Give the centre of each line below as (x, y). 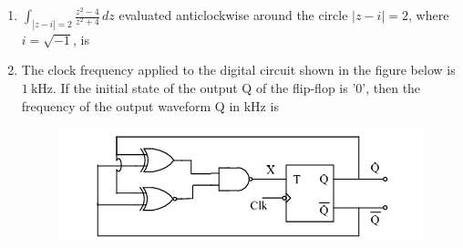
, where (429, 15)
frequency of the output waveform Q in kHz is (150, 105)
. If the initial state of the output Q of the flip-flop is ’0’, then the (237, 88)
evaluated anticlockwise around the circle (233, 15)
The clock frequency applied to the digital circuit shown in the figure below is (238, 70)
